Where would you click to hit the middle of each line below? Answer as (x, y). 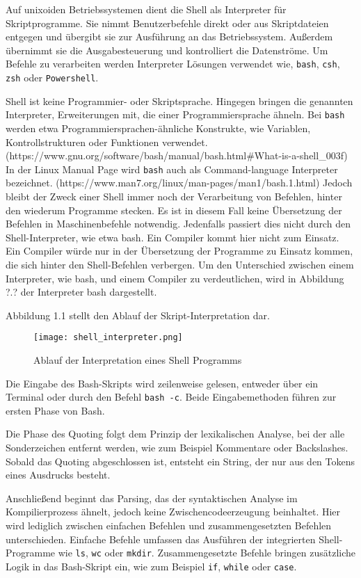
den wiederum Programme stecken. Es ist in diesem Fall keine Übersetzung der (174, 210)
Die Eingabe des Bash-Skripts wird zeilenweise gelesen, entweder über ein (162, 383)
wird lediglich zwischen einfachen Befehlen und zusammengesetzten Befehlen (169, 525)
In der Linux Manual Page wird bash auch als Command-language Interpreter (172, 169)
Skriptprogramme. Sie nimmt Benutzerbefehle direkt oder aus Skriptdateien (167, 23)
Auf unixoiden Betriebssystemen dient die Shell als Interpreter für (146, 9)
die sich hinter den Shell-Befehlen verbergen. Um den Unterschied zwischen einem (180, 264)
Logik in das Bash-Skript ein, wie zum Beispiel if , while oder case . (151, 566)
